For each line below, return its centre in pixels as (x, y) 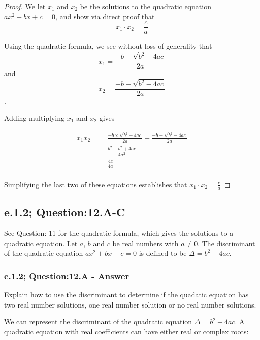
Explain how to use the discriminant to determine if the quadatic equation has (126, 294)
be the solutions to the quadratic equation (145, 6)
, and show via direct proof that (105, 16)
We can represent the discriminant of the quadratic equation (98, 321)
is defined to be (163, 253)
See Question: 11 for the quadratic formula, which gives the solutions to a (119, 233)
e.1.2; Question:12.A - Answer (67, 275)
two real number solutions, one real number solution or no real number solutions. (130, 304)
